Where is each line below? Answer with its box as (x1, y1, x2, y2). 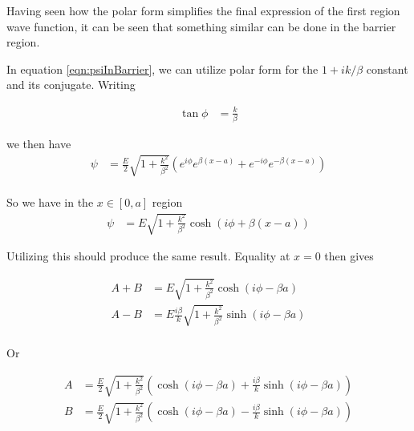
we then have (6, 135, 71, 151)
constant (366, 60, 408, 77)
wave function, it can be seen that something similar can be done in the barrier (6, 18, 396, 34)
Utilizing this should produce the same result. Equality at (6, 248, 290, 264)
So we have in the (6, 194, 94, 211)
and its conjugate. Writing (6, 76, 136, 93)
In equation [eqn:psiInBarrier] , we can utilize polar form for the (6, 60, 319, 77)
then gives (324, 248, 374, 264)
